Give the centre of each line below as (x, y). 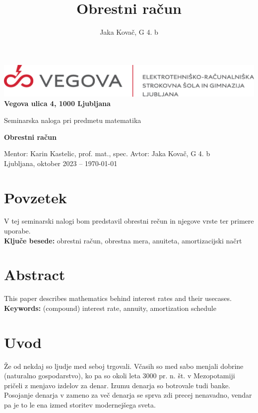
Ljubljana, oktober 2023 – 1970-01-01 (61, 163)
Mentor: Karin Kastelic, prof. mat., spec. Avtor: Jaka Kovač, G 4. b (107, 153)
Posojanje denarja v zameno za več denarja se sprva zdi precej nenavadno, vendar (128, 395)
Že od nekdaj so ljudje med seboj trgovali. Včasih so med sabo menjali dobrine (124, 366)
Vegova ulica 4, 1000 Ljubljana (57, 103)
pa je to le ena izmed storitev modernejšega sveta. (80, 405)
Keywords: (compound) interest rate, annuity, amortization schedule (110, 308)
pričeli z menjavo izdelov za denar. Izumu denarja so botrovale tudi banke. (117, 385)
